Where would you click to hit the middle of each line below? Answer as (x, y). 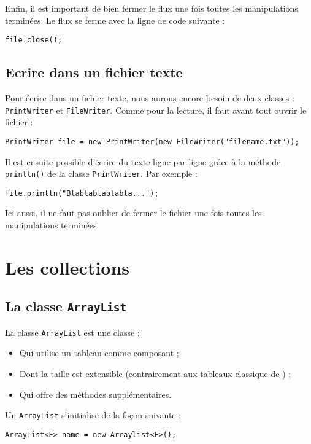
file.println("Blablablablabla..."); (82, 193)
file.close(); (34, 40)
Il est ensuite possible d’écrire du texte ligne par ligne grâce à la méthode (143, 161)
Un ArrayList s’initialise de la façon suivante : (93, 415)
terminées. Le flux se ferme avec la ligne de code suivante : (115, 20)
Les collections (67, 267)
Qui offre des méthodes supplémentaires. (95, 394)
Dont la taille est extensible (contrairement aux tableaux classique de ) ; (155, 374)
